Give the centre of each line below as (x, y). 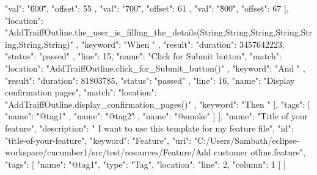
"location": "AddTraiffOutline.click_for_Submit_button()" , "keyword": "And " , (155, 68)
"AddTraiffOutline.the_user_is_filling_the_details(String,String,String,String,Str (159, 32)
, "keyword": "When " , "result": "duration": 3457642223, (180, 44)
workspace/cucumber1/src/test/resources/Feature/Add (108, 152)
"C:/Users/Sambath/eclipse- (246, 140)
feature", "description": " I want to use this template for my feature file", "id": (149, 128)
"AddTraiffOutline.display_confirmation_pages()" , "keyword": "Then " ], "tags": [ (158, 104)
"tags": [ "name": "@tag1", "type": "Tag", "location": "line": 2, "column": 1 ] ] (145, 164)
